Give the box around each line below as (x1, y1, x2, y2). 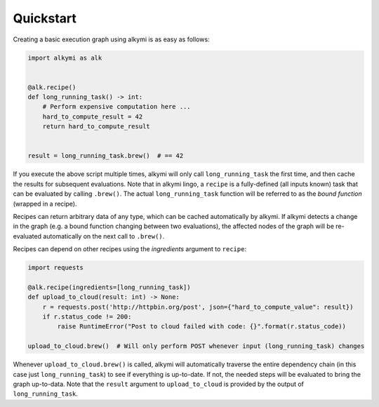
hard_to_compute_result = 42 (42, 112, 143, 121)
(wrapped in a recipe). (13, 199, 77, 208)
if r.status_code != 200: (42, 313, 132, 321)
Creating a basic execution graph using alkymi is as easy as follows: (13, 35, 210, 44)
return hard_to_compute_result (42, 123, 150, 131)
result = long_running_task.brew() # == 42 (27, 152, 184, 160)
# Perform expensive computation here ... (42, 102, 191, 111)
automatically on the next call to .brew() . (43, 232, 165, 240)
